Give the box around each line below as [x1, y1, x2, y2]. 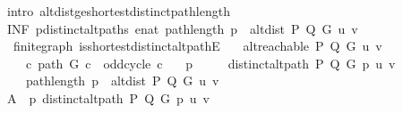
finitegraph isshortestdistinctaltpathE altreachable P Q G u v [13, 36, 382, 55]
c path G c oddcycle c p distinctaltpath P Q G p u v [25, 53, 396, 72]
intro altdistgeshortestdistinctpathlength [6, 2, 230, 20]
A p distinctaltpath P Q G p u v [6, 88, 210, 107]
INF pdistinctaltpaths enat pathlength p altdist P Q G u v [6, 19, 358, 37]
